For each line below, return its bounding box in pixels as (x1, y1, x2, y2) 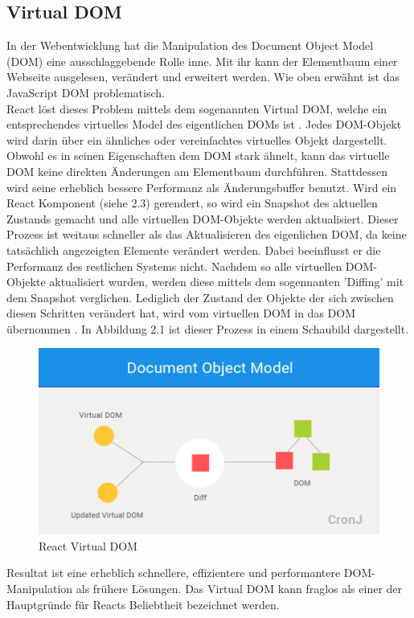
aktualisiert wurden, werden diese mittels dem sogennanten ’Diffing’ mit (49, 273, 404, 290)
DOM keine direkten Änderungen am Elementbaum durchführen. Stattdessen (6, 162, 388, 179)
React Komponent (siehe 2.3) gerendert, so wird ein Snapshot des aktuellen (6, 194, 378, 211)
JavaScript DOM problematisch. (6, 84, 165, 100)
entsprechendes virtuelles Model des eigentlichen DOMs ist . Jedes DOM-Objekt (6, 116, 402, 133)
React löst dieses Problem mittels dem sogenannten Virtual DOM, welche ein (6, 100, 387, 117)
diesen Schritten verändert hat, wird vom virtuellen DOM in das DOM (6, 305, 355, 321)
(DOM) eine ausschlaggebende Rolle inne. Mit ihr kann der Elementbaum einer (6, 52, 398, 69)
